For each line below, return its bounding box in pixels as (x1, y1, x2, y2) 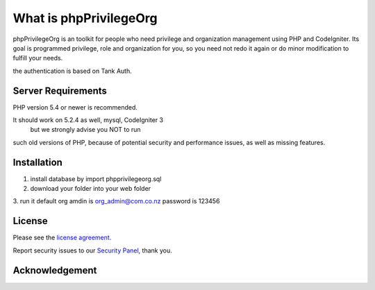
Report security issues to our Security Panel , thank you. (12, 246, 173, 255)
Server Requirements (12, 85, 108, 96)
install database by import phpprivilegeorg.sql (30, 174, 162, 183)
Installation (12, 156, 62, 168)
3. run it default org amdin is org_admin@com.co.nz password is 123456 (12, 197, 220, 205)
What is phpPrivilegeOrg (12, 10, 158, 26)
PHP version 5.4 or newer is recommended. (12, 103, 138, 111)
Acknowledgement (12, 264, 97, 276)
